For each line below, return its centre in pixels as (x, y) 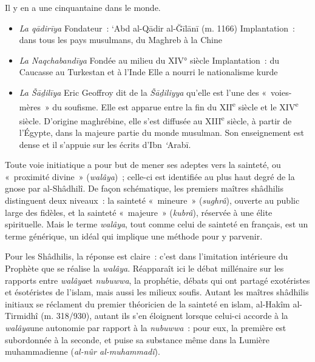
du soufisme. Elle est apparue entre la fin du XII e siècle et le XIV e (175, 106)
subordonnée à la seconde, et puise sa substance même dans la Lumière (137, 339)
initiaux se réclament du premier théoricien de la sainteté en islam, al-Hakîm (147, 303)
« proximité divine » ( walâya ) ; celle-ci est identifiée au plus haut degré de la (150, 176)
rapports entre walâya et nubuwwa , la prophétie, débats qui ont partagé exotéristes (157, 280)
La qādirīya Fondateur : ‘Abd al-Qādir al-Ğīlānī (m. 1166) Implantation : (157, 28)
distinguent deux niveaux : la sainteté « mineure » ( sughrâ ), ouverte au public (152, 200)
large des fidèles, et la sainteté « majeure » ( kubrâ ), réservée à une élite (139, 212)
